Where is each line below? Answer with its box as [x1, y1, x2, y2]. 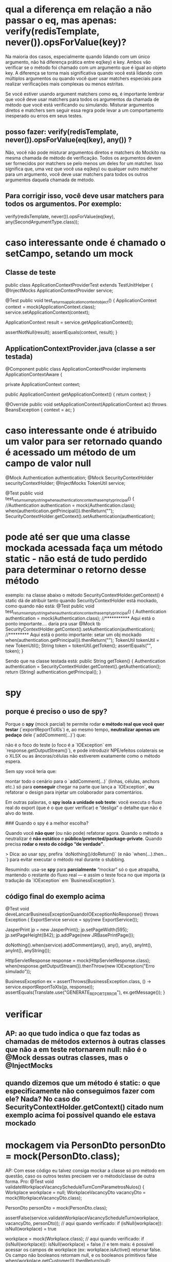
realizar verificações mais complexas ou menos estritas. [5, 81, 124, 87]
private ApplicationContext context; [5, 381, 81, 388]
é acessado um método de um [5, 447, 136, 459]
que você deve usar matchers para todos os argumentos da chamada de [5, 96, 159, 102]
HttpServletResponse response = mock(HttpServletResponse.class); [5, 957, 150, 963]
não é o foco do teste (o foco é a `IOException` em [5, 742, 112, 748]
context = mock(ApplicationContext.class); [5, 304, 96, 310]
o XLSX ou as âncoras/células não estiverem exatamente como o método [5, 752, 161, 759]
